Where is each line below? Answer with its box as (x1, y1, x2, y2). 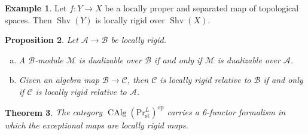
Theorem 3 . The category (5, 106, 103, 118)
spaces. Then (5, 13, 52, 26)
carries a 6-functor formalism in (167, 106, 286, 118)
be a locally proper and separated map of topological (105, 2, 299, 14)
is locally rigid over (95, 13, 165, 26)
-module (35, 53, 63, 66)
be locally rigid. (111, 33, 167, 46)
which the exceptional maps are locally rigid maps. (5, 119, 188, 131)
